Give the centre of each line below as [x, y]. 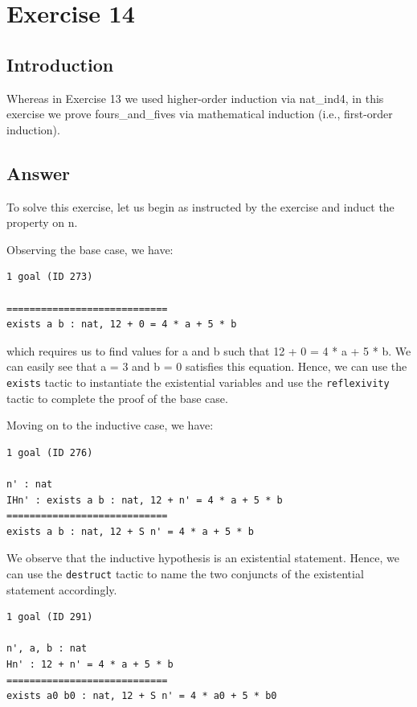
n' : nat [30, 484]
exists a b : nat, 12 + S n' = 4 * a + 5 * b [130, 531]
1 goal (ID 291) [50, 617]
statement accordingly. [62, 589]
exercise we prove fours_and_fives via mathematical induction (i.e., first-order [200, 114]
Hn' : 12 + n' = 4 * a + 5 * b [90, 664]
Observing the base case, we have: [90, 249]
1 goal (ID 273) [50, 277]
